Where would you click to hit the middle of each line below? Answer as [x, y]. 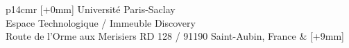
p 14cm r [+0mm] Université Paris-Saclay [91, 9]
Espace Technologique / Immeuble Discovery [101, 22]
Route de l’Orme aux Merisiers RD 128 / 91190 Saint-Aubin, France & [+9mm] [175, 36]
